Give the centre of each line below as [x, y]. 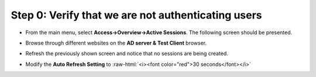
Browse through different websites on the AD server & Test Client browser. [116, 43]
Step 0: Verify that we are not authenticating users [137, 15]
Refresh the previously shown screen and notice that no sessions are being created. [127, 54]
